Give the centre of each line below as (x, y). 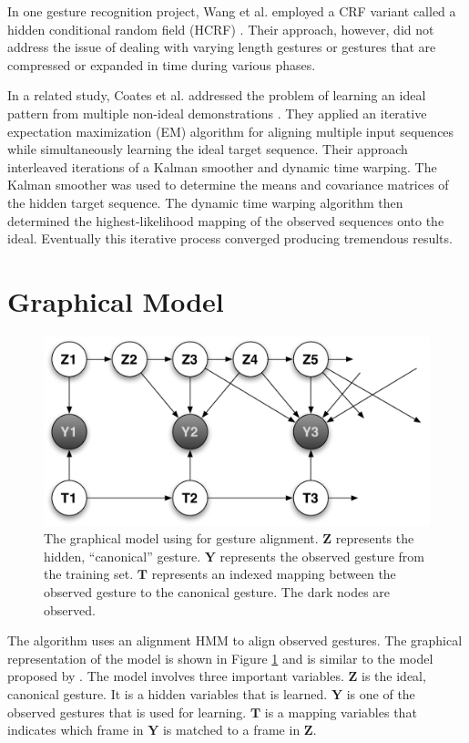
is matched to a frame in (231, 730)
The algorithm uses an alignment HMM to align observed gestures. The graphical (235, 640)
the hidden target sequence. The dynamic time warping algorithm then (205, 202)
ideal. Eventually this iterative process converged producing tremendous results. (230, 238)
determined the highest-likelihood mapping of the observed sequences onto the (226, 220)
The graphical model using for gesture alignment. (181, 538)
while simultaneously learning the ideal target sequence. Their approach (208, 149)
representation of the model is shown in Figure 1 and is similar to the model (220, 658)
